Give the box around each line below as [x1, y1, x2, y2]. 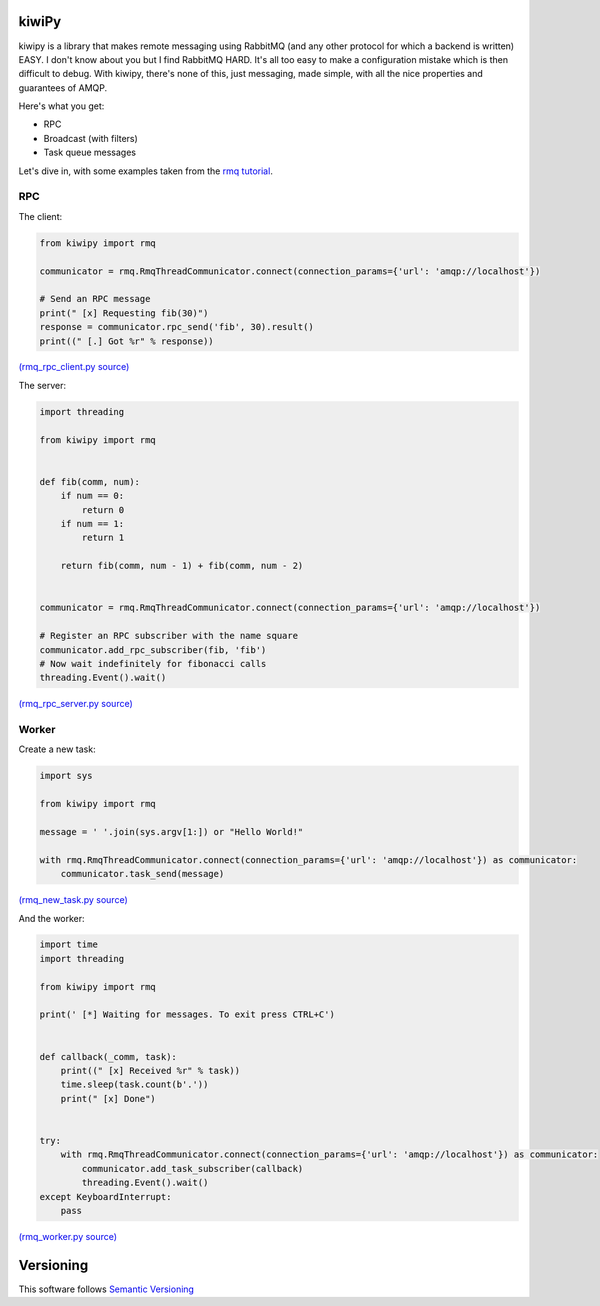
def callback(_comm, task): [39, 1051, 177, 1062]
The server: [18, 379, 67, 391]
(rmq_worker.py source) [18, 1230, 118, 1242]
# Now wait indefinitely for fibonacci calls [39, 658, 267, 669]
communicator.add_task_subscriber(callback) [81, 1163, 304, 1174]
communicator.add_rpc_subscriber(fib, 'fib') [39, 644, 267, 655]
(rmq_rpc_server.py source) [18, 698, 134, 710]
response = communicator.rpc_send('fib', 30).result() [39, 321, 314, 333]
